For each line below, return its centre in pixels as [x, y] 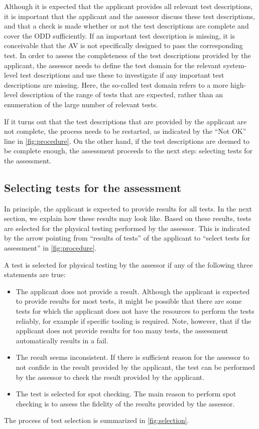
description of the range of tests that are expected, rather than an [121, 94]
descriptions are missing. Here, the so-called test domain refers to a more [116, 84]
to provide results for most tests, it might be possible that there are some [129, 301]
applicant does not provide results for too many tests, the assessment [122, 331]
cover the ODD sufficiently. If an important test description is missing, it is [119, 35]
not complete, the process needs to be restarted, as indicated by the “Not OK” [125, 131]
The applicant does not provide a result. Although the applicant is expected [133, 291]
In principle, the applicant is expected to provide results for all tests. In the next [128, 208]
